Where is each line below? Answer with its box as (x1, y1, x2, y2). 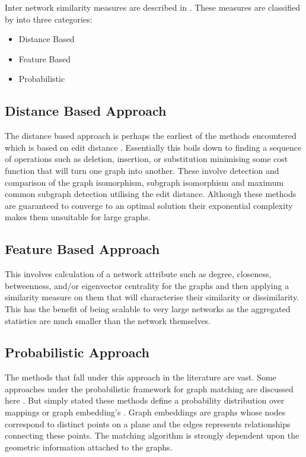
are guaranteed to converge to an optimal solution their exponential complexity (5, 199, 293, 211)
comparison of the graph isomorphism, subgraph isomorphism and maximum (5, 176, 284, 188)
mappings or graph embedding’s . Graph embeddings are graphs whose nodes (5, 406, 286, 418)
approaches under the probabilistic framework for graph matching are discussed (5, 382, 294, 395)
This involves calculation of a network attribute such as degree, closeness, (5, 268, 272, 280)
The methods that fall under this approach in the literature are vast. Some (5, 371, 276, 383)
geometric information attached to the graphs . (5, 440, 173, 453)
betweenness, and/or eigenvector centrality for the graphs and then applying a (5, 279, 289, 291)
